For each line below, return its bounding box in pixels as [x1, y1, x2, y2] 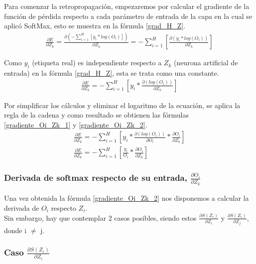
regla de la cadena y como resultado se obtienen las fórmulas [4, 110, 189, 120]
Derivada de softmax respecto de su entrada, [4, 171, 187, 184]
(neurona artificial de [173, 57, 238, 68]
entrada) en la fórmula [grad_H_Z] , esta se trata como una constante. [4, 67, 219, 78]
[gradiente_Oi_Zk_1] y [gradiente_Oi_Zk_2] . [4, 119, 147, 130]
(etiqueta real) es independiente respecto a [32, 57, 162, 68]
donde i [4, 225, 27, 235]
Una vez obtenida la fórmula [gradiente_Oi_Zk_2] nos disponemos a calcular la [4, 193, 249, 203]
